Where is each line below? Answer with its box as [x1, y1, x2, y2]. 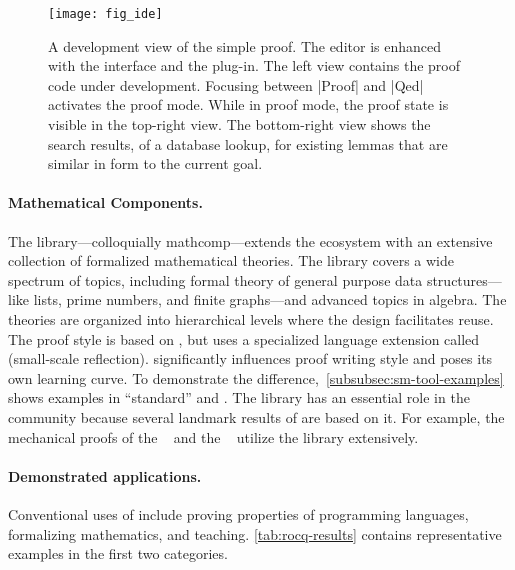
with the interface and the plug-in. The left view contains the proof [48, 55, 461, 76]
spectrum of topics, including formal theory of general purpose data [8, 269, 423, 290]
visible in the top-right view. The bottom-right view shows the [48, 114, 431, 135]
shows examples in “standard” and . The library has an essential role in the [8, 387, 470, 408]
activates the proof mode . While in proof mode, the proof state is [48, 94, 449, 115]
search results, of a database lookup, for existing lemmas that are [48, 133, 448, 154]
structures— [426, 269, 502, 290]
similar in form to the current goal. [48, 153, 263, 174]
